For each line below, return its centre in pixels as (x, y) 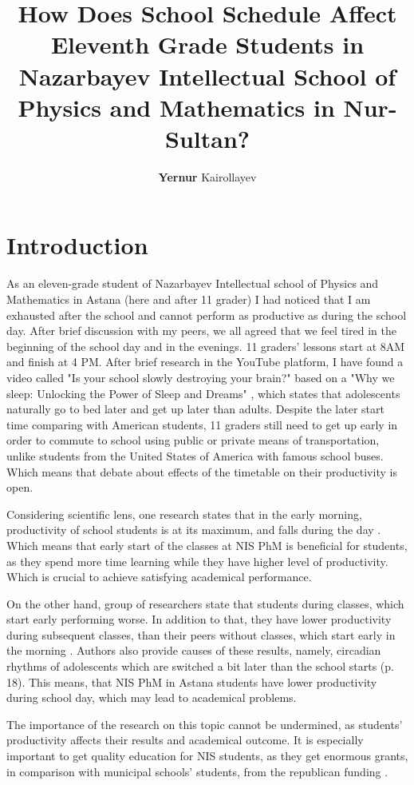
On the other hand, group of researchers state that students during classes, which (205, 603)
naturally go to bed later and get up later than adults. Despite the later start (195, 409)
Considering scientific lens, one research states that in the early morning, (184, 514)
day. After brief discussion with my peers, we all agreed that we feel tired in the (201, 331)
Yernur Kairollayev (207, 176)
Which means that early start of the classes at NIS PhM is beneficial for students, (207, 545)
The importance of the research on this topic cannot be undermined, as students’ (205, 724)
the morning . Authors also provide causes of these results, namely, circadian (194, 650)
